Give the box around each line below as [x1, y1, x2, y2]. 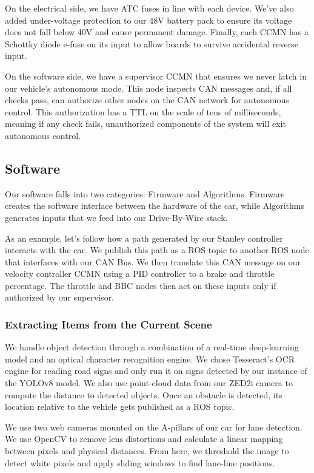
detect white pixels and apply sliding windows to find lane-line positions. [5, 456, 275, 469]
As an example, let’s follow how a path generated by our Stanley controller [5, 231, 283, 244]
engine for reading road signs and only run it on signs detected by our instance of [5, 364, 307, 377]
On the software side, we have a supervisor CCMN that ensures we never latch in [5, 69, 307, 82]
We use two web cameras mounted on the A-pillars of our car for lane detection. [5, 420, 302, 433]
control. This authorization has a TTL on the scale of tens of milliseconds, [5, 105, 281, 118]
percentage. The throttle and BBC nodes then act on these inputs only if [5, 279, 276, 291]
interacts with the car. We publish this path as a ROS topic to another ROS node [5, 243, 309, 256]
